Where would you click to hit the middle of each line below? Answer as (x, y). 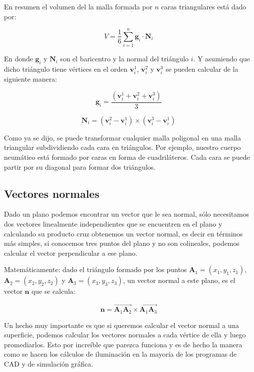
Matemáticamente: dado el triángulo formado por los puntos (96, 269)
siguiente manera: (31, 79)
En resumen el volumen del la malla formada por (78, 6)
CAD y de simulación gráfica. (49, 364)
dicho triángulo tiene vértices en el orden (66, 69)
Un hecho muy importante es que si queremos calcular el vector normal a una (122, 325)
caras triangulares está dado (204, 6)
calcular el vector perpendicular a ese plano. (71, 253)
